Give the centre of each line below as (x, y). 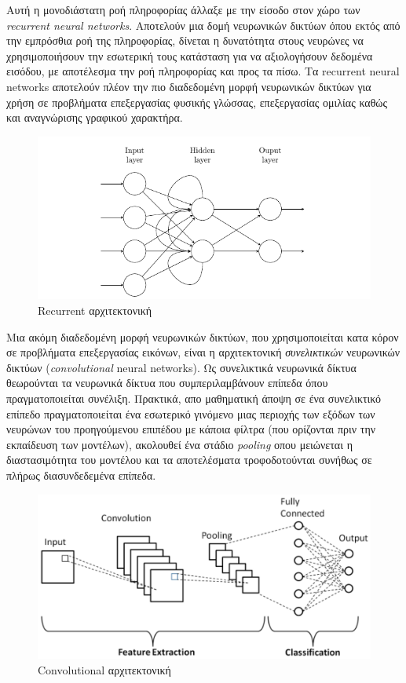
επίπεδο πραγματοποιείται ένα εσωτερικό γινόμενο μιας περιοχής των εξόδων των (191, 413)
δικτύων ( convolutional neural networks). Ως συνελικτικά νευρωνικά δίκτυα (181, 367)
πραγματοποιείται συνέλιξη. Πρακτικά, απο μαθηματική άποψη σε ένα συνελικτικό (194, 398)
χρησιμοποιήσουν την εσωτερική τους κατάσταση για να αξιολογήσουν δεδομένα (190, 55)
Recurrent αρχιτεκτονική (95, 310)
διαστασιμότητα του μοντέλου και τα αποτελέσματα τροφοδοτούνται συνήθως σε (189, 460)
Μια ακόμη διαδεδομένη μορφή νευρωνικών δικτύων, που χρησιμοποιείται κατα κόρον (203, 336)
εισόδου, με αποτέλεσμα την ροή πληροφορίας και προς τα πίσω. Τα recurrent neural (203, 71)
